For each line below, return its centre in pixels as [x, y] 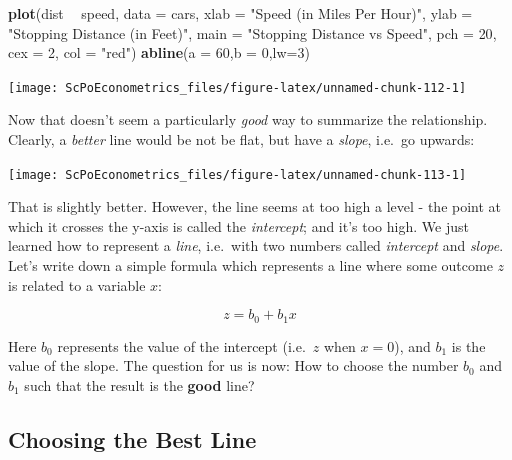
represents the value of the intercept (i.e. [181, 345]
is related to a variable [77, 284]
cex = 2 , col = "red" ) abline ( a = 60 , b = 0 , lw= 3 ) [159, 52]
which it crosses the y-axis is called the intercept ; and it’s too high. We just [238, 225]
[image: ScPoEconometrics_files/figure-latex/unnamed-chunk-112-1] [237, 87]
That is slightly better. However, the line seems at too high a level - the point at [255, 206]
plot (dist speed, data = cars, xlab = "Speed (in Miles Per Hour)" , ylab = [240, 13]
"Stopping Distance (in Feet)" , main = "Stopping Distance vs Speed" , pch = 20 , [252, 32]
